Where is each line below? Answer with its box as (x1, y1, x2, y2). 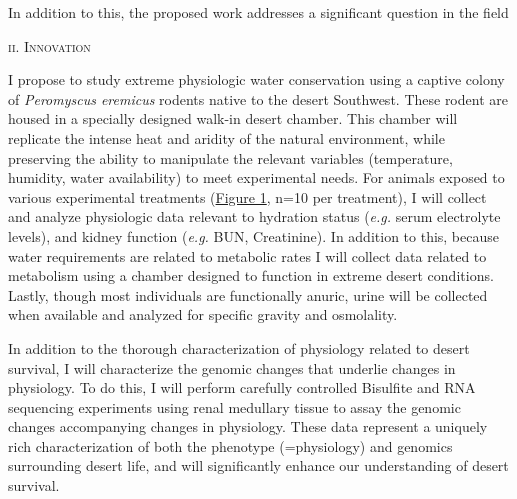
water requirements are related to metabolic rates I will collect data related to (8, 245, 487, 266)
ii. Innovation (8, 35, 91, 56)
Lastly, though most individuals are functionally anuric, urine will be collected (8, 284, 488, 305)
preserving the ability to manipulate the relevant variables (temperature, (8, 147, 453, 168)
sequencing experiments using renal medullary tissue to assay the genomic (8, 396, 461, 417)
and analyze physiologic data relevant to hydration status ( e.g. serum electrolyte (8, 206, 501, 227)
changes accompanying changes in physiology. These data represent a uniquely (8, 416, 488, 437)
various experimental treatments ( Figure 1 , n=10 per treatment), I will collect (8, 186, 487, 207)
